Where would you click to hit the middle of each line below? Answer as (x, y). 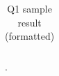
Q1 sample (29, 8)
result (29, 22)
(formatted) (30, 36)
